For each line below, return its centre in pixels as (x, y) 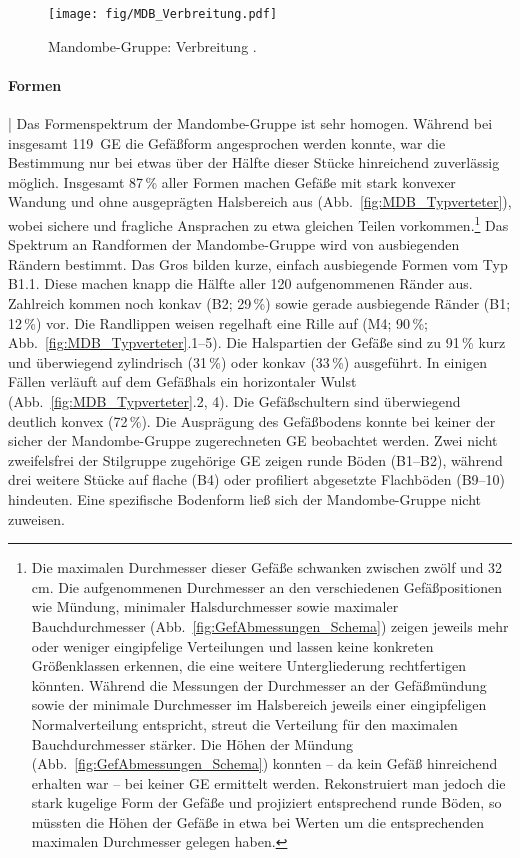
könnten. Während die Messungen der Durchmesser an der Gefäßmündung (259, 684)
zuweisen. (36, 518)
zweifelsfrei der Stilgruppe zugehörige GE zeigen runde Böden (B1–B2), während (255, 459)
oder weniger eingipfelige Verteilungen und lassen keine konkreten (232, 645)
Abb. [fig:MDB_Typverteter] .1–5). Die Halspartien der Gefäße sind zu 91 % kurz (257, 342)
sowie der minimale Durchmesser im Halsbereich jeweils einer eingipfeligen (259, 704)
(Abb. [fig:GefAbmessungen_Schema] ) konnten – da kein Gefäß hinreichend (264, 763)
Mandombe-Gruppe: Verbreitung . (152, 45)
